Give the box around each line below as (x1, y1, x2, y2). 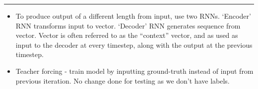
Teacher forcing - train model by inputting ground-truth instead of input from (15, 65, 254, 76)
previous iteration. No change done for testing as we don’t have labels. (15, 75, 230, 86)
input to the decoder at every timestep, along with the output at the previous (15, 39, 253, 50)
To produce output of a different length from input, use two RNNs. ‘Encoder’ (15, 11, 251, 21)
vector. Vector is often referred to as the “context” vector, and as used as (15, 30, 238, 40)
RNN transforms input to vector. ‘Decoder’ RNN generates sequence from (15, 20, 241, 30)
